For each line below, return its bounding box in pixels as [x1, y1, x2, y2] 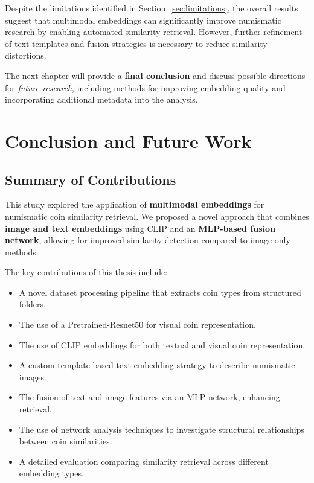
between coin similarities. [19, 435, 112, 447]
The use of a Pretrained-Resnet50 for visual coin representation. [19, 318, 256, 331]
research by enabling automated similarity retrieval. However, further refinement [5, 25, 303, 38]
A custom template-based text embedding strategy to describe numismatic [19, 359, 295, 371]
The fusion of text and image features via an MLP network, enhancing [19, 391, 280, 403]
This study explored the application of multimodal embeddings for [5, 198, 264, 211]
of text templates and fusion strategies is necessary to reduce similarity [5, 37, 268, 50]
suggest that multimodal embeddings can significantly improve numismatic [5, 13, 281, 26]
